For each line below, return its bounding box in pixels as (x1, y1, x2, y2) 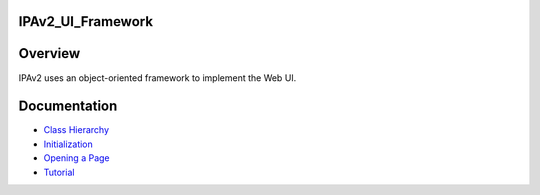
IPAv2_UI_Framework (18, 13, 154, 30)
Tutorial (43, 166, 75, 178)
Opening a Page (43, 152, 110, 164)
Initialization (43, 138, 94, 150)
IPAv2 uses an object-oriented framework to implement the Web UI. (18, 71, 297, 84)
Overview (18, 45, 81, 62)
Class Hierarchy (43, 124, 110, 136)
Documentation (18, 98, 118, 115)
